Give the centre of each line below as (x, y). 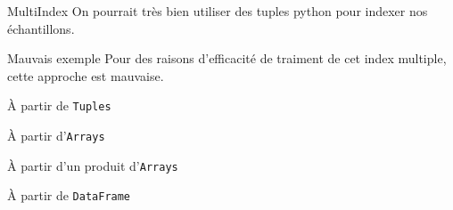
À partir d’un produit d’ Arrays (93, 165)
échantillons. (41, 28)
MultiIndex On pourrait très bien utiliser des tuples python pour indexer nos (218, 11)
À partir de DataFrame (69, 195)
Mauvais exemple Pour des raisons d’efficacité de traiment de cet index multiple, (227, 58)
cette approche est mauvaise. (86, 75)
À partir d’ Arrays (56, 136)
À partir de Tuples (59, 105)
